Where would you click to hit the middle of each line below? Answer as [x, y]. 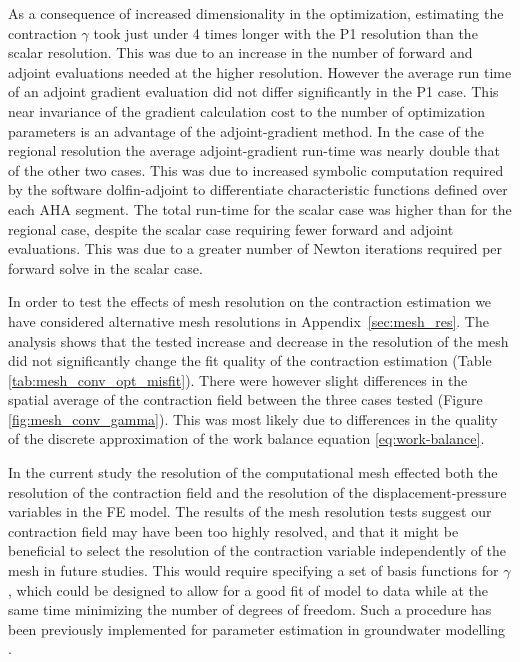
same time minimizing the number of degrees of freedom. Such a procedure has [250, 609]
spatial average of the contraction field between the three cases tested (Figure [245, 399]
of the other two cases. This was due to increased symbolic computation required [256, 169]
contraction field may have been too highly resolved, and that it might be [233, 530]
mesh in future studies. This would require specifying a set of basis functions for [253, 570]
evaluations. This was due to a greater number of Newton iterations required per [255, 248]
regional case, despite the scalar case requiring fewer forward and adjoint [231, 228]
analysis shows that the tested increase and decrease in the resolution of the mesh [258, 340]
